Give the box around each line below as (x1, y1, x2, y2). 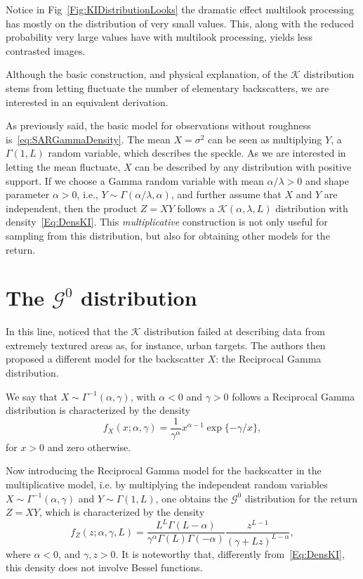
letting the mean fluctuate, (6, 159, 121, 174)
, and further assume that (171, 187, 282, 202)
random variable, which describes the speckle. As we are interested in (48, 145, 346, 160)
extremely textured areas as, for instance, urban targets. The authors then (6, 337, 326, 352)
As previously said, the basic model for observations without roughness (6, 118, 311, 133)
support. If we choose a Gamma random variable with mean (6, 173, 264, 188)
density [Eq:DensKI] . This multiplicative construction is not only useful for (6, 214, 328, 229)
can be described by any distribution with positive (135, 159, 352, 174)
